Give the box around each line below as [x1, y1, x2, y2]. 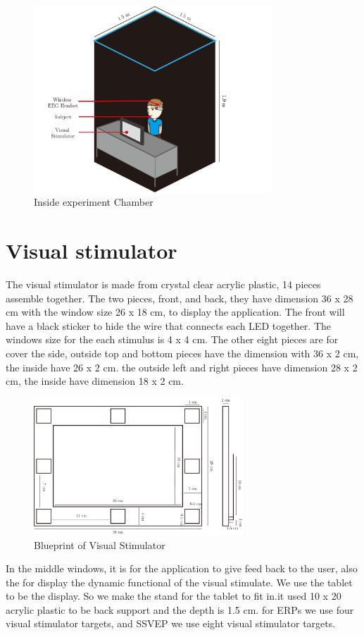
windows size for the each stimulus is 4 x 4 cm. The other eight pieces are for [6, 332, 339, 347]
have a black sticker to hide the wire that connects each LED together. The [6, 318, 332, 333]
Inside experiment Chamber [34, 195, 153, 209]
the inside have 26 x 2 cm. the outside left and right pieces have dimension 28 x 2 [6, 359, 358, 374]
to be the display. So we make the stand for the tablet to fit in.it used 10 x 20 [6, 588, 341, 603]
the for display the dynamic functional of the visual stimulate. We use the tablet [6, 574, 353, 589]
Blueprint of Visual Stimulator [34, 537, 165, 552]
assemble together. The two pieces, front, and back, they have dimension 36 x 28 [6, 290, 353, 305]
